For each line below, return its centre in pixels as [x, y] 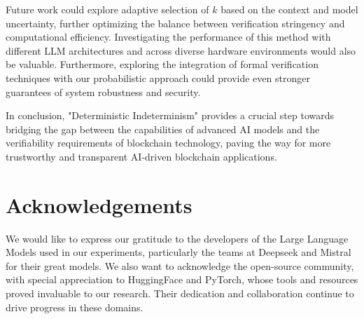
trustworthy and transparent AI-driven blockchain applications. [141, 156]
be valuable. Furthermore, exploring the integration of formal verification [162, 64]
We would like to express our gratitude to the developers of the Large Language [177, 238]
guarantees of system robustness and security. [103, 91]
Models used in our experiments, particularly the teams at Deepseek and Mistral [178, 252]
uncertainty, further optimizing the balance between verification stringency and [175, 23]
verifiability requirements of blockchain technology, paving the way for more [168, 143]
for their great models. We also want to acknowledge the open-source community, [180, 265]
